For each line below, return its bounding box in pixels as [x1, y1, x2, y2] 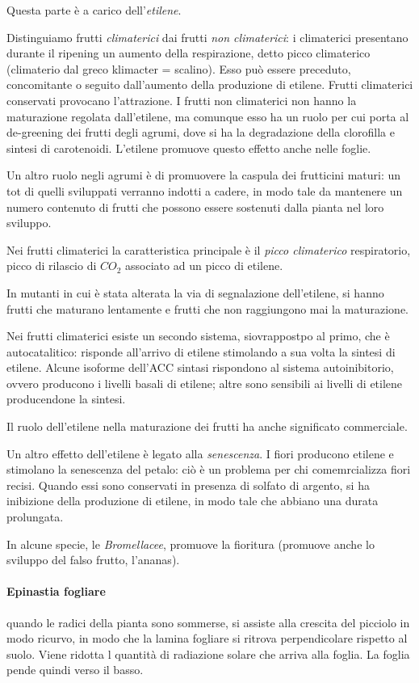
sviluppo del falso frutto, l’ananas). [6, 551, 180, 568]
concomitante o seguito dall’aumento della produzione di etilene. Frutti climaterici [6, 76, 413, 93]
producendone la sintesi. [6, 390, 126, 407]
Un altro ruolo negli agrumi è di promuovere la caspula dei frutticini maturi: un [6, 167, 401, 183]
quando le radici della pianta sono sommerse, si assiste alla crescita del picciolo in [6, 613, 410, 630]
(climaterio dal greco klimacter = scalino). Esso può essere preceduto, [6, 60, 351, 77]
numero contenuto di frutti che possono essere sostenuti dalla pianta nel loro [6, 198, 384, 215]
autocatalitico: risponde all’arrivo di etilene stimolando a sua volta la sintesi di [6, 343, 396, 360]
